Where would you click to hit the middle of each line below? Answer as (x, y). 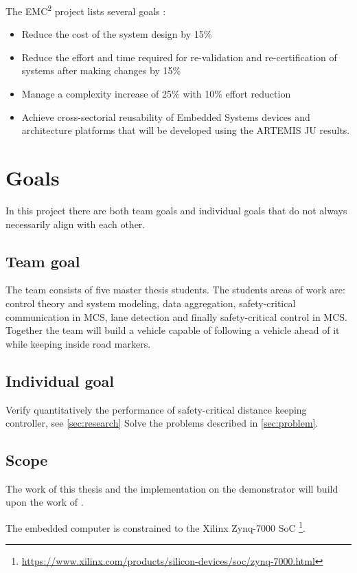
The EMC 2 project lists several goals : (86, 10)
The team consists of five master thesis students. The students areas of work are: (175, 290)
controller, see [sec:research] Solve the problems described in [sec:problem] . (162, 423)
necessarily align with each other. (76, 224)
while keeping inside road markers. (78, 343)
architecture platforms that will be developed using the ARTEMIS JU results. (186, 130)
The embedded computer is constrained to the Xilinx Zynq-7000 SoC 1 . (156, 527)
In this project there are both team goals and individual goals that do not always (176, 210)
